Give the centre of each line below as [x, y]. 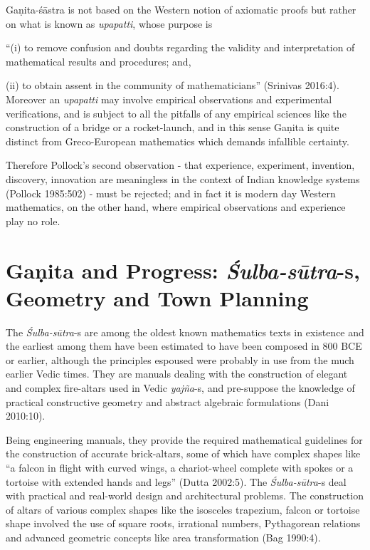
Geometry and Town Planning [157, 297]
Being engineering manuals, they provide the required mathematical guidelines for [184, 439]
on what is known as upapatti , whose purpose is [109, 23]
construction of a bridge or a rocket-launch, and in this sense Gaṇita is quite [173, 127]
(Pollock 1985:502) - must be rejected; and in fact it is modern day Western [171, 193]
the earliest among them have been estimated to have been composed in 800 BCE [184, 346]
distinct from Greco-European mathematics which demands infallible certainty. [178, 141]
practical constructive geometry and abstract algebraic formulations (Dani [168, 401]
